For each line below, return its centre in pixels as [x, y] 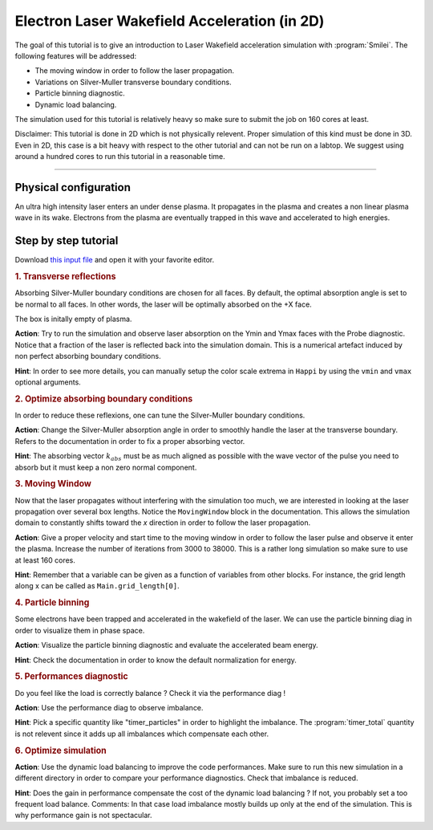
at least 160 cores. [45, 560]
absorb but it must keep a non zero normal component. [106, 467]
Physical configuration [73, 187]
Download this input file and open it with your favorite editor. [115, 260]
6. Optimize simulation [61, 751]
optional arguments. [48, 382]
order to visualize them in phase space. [80, 630]
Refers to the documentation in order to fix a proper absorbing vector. [130, 441]
